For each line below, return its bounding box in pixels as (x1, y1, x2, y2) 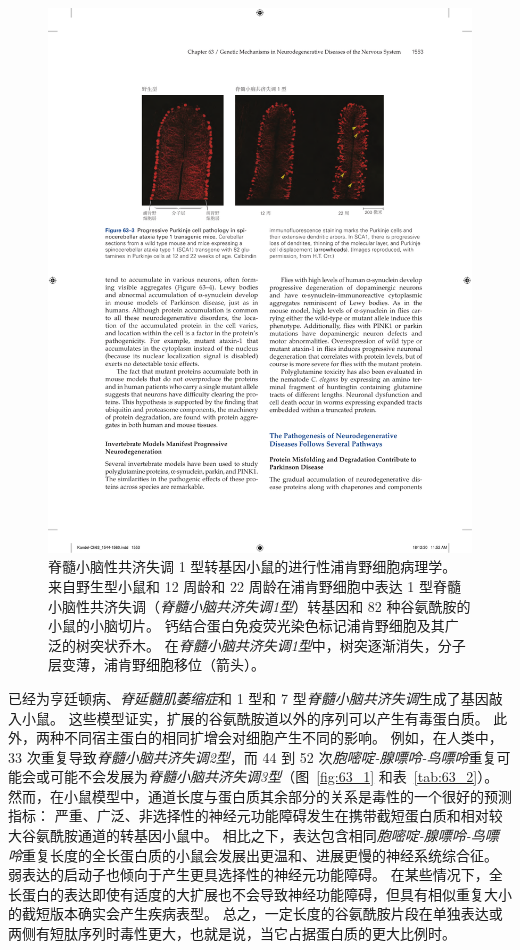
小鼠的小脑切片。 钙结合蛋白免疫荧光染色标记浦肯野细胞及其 (48, 615, 445, 636)
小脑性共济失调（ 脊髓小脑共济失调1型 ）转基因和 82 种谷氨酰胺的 (48, 595, 471, 616)
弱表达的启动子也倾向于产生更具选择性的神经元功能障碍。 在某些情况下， (8, 864, 489, 885)
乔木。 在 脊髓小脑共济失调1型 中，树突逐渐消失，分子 (117, 634, 466, 655)
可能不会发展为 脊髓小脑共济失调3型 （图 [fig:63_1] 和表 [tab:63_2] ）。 (49, 766, 499, 787)
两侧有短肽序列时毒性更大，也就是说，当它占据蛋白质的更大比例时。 (8, 923, 456, 944)
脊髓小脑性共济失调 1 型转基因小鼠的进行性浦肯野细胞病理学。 (48, 556, 457, 577)
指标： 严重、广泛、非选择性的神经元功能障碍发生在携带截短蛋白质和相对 (8, 805, 489, 826)
